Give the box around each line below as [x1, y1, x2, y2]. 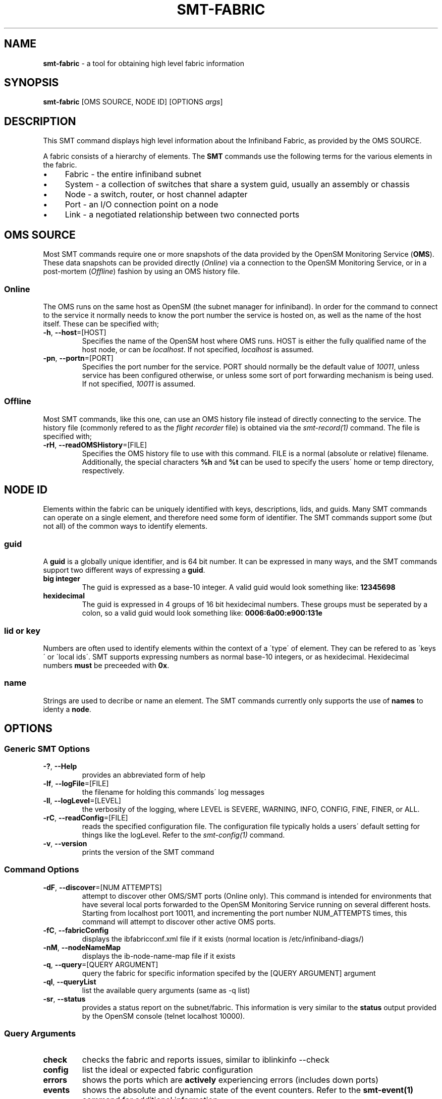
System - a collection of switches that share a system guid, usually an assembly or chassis [65, 179, 410, 190]
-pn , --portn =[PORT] [43, 353, 114, 362]
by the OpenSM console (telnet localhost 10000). [82, 1011, 245, 1020]
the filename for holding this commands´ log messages [82, 787, 265, 796]
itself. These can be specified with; [43, 319, 159, 328]
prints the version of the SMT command [82, 847, 214, 856]
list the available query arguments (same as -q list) [82, 985, 250, 995]
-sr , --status [43, 994, 86, 1003]
